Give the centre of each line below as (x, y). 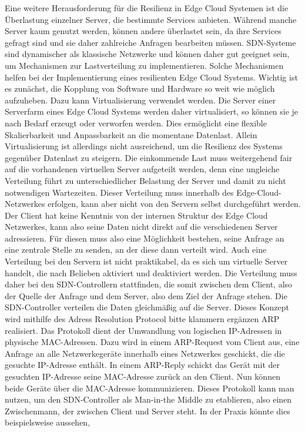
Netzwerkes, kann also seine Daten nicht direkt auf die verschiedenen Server (141, 227)
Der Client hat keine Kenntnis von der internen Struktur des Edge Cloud (136, 215)
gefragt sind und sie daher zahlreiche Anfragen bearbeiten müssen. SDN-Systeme (150, 42)
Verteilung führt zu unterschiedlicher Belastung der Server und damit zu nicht (145, 180)
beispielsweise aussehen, (48, 422)
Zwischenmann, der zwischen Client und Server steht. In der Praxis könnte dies (148, 411)
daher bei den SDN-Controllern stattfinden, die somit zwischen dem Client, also (149, 284)
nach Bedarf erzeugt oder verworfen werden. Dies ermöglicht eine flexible (136, 123)
